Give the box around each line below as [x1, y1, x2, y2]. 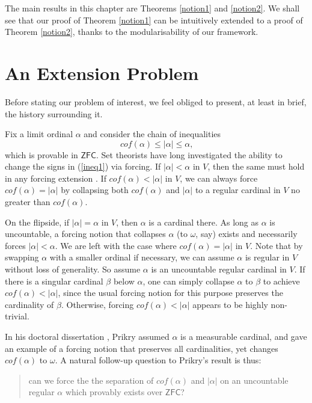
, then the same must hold [207, 160, 305, 173]
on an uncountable [220, 374, 289, 386]
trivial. [5, 310, 29, 322]
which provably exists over [65, 386, 163, 398]
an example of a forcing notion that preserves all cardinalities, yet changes [5, 342, 278, 354]
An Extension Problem [5, 60, 199, 85]
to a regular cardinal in [195, 183, 281, 196]
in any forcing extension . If [5, 171, 106, 184]
